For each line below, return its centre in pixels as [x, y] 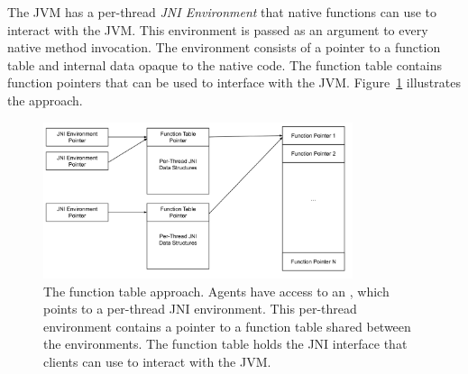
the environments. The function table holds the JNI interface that [225, 344]
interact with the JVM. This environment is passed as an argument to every [218, 29]
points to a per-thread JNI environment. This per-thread [200, 309]
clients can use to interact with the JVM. [157, 361]
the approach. [45, 100]
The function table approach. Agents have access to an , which [216, 291]
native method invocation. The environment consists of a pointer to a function [224, 47]
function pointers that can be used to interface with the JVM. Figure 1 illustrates [234, 82]
